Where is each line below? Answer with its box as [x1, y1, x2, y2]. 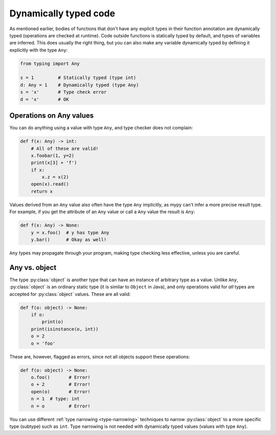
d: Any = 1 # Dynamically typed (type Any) [20, 82, 139, 88]
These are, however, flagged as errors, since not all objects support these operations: [9, 353, 190, 360]
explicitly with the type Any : [9, 47, 68, 53]
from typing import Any [20, 60, 80, 66]
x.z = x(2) [41, 174, 69, 180]
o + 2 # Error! [31, 381, 90, 387]
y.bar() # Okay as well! [31, 237, 107, 243]
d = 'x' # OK [20, 96, 69, 102]
